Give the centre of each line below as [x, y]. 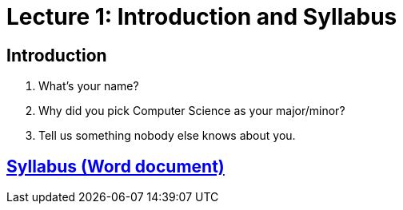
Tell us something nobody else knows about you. [167, 136]
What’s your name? [89, 86]
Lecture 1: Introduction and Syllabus [202, 17]
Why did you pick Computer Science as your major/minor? [192, 111]
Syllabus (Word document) [116, 166]
